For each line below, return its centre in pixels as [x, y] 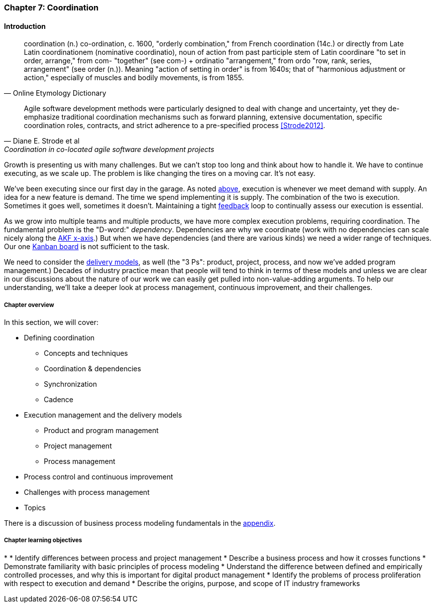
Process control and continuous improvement [99, 477]
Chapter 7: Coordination [52, 7]
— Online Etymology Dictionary [55, 93]
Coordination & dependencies [93, 369]
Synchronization [70, 384]
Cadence [59, 399]
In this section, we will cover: [51, 322]
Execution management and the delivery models [103, 415]
